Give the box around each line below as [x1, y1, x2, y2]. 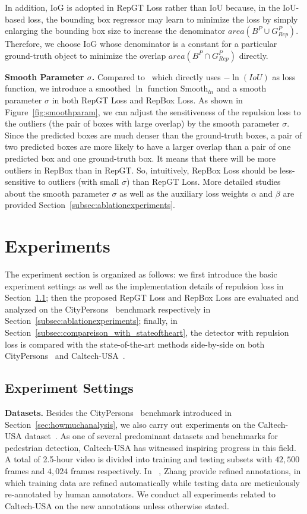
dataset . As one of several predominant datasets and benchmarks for [24, 430, 278, 442]
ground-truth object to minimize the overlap [5, 49, 166, 61]
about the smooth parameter [5, 187, 109, 199]
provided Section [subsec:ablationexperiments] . [5, 198, 175, 211]
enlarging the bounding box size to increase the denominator [5, 24, 226, 37]
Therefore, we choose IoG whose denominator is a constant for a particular [5, 37, 277, 50]
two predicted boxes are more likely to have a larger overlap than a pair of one [5, 140, 291, 153]
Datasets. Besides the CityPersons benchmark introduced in [5, 406, 232, 418]
